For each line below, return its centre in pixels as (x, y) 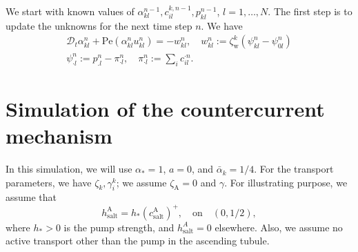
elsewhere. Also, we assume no (279, 227)
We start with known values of (70, 11)
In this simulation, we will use (69, 169)
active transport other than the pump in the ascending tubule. (138, 241)
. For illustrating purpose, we (286, 182)
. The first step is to (310, 11)
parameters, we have (49, 182)
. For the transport (294, 169)
